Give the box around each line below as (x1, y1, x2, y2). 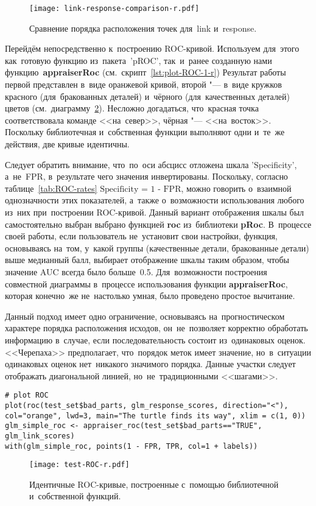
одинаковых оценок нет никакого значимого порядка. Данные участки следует (5, 357, 296, 370)
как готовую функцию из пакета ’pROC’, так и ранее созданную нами (5, 54, 272, 66)
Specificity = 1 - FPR (100, 184, 181, 194)
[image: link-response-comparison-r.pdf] (29, 4, 200, 13)
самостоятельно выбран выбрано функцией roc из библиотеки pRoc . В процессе (5, 217, 312, 230)
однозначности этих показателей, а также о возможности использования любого (5, 194, 304, 206)
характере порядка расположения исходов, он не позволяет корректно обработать (5, 322, 308, 334)
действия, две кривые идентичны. (5, 138, 130, 150)
